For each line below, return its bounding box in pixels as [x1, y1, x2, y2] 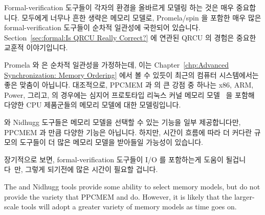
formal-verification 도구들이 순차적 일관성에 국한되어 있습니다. [4, 22, 201, 33]
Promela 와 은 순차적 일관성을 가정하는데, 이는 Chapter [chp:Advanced [4, 59, 229, 70]
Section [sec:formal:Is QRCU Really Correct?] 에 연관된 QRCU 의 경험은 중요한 [4, 32, 256, 42]
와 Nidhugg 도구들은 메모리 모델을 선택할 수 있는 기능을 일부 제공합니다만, [4, 116, 241, 127]
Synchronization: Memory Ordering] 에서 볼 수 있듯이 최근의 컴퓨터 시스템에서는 [4, 69, 259, 80]
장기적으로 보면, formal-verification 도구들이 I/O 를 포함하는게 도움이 [4, 154, 224, 164]
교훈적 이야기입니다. [4, 42, 68, 53]
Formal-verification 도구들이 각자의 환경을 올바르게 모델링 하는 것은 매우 [4, 2, 234, 12]
